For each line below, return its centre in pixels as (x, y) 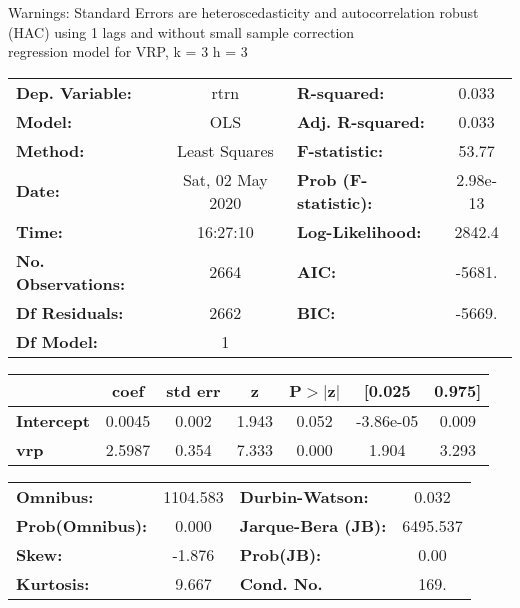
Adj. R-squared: (360, 121)
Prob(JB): (280, 554)
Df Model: (57, 341)
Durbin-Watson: (304, 496)
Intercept (53, 420)
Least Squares (225, 150)
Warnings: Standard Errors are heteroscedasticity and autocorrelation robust (243, 12)
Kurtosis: (53, 583)
